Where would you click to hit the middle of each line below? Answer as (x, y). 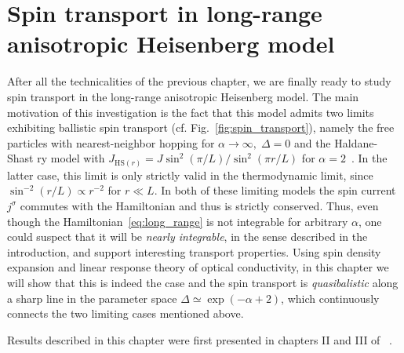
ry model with (71, 158)
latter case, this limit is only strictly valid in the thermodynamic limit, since (190, 175)
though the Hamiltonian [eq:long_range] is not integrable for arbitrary (178, 221)
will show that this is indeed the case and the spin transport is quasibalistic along (203, 282)
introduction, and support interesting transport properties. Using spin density (194, 251)
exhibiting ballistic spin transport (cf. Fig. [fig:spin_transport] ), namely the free (201, 127)
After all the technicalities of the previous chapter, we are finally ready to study (199, 81)
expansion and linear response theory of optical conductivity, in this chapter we (198, 267)
